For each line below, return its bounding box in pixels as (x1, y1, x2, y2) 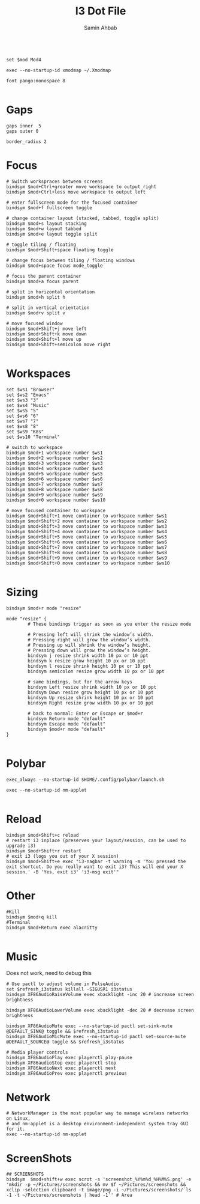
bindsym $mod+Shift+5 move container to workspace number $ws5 (6, 534, 168, 540)
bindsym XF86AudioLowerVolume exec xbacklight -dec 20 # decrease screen (6, 1007, 195, 1013)
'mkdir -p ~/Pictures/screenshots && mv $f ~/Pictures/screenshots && (6, 1182, 186, 1188)
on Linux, (6, 1116, 31, 1122)
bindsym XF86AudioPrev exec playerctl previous (6, 1071, 128, 1077)
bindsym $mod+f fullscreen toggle (6, 204, 93, 211)
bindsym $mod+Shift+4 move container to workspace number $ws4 (6, 528, 168, 534)
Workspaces (6, 367, 71, 380)
